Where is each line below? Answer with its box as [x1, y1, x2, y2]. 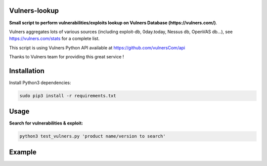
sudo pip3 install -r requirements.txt [19, 93, 116, 98]
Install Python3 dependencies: [9, 80, 71, 85]
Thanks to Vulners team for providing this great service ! [9, 54, 124, 60]
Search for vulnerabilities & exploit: [9, 120, 84, 126]
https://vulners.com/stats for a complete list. [9, 36, 100, 41]
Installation [9, 67, 44, 75]
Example [9, 148, 37, 156]
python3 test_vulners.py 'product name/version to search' [19, 133, 166, 139]
